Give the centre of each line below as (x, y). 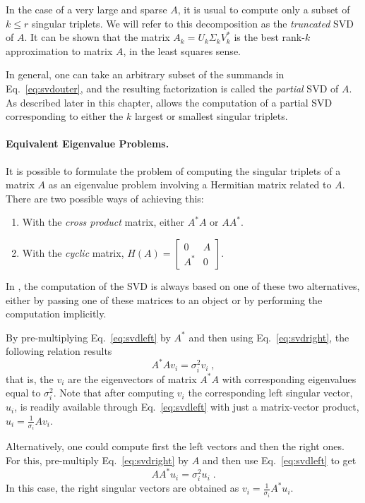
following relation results (59, 351)
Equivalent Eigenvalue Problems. (88, 144)
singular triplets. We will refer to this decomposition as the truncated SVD (193, 23)
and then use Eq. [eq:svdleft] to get (279, 460)
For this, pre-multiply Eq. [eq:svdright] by (97, 460)
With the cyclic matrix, (73, 252)
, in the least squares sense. (182, 50)
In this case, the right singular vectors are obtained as (122, 488)
